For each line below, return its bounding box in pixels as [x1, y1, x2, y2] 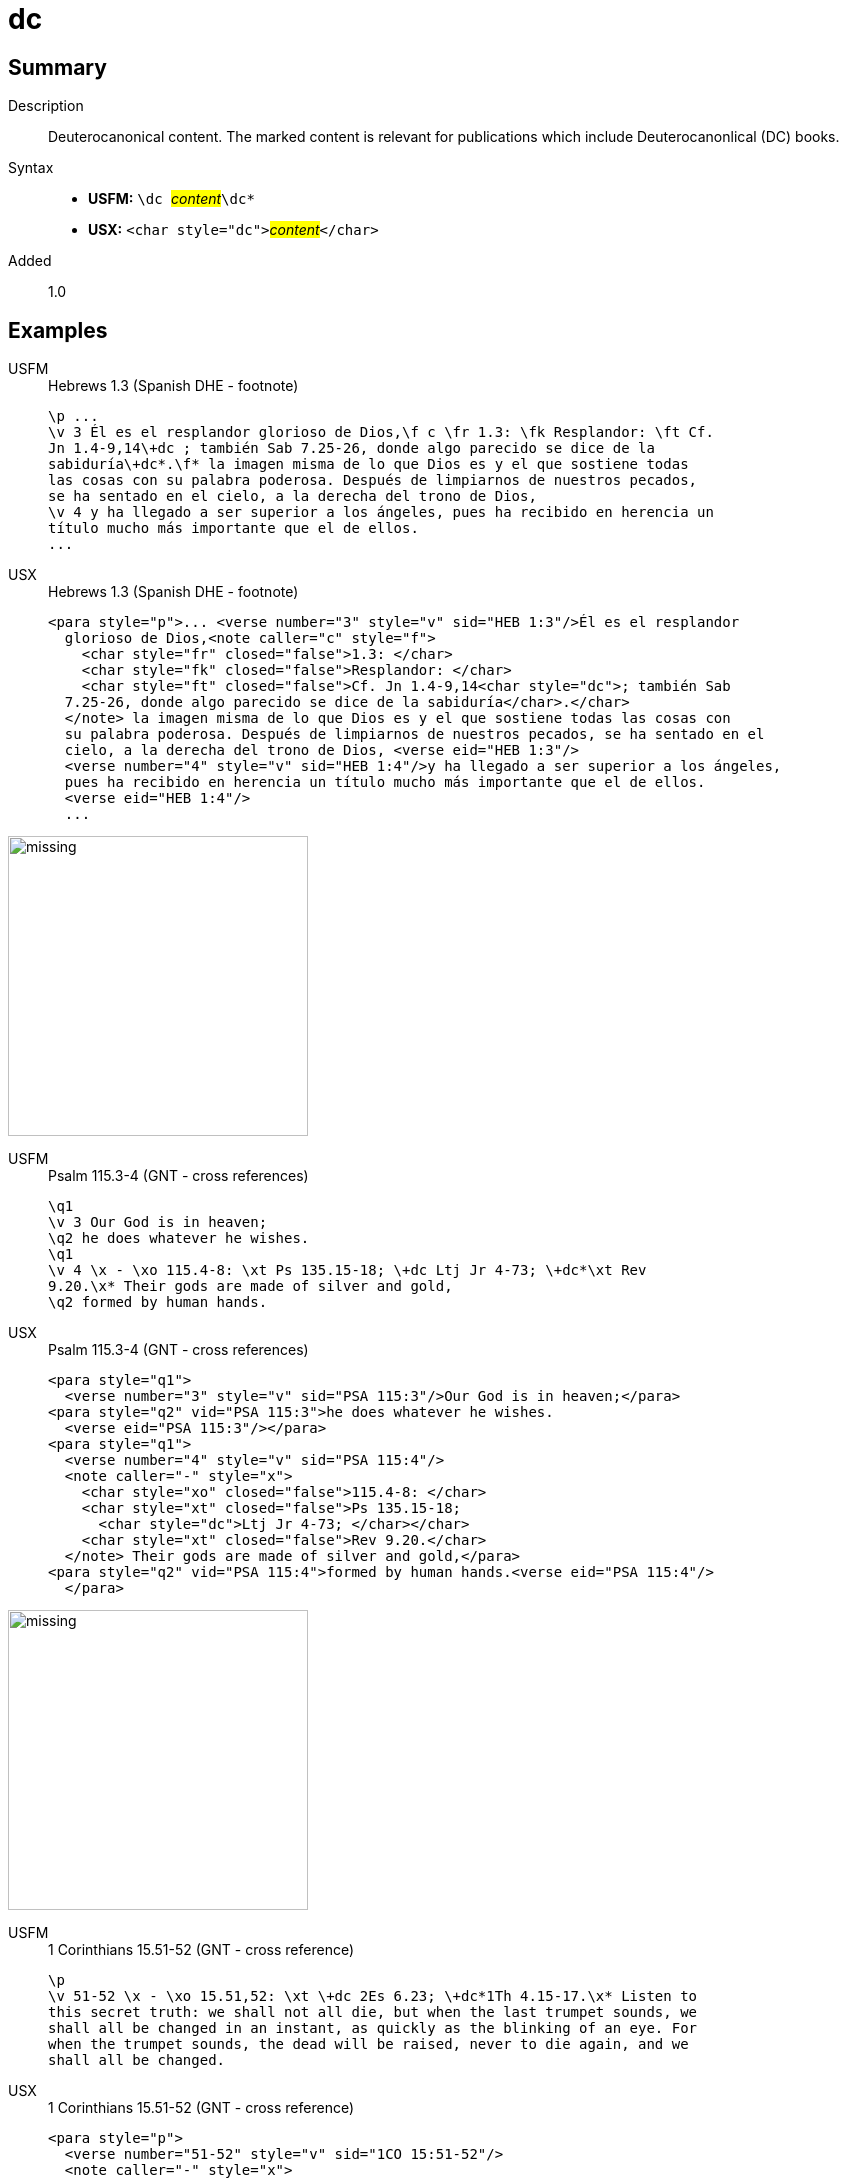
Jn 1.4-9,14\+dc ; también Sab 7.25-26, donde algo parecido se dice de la [48, 440, 655, 457]
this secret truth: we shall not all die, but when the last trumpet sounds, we [48, 2004, 698, 2021]
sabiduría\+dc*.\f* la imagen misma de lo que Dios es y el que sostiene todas [48, 456, 689, 473]
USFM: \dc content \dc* [88, 190, 255, 208]
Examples [8, 317, 108, 343]
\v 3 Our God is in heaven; [48, 1214, 268, 1231]
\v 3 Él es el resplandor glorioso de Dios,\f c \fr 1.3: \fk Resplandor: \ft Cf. [48, 424, 714, 441]
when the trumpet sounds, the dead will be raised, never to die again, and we [48, 2036, 689, 2053]
